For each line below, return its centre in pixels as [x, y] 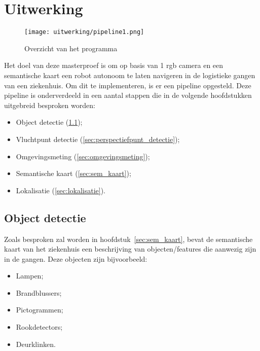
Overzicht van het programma [71, 48]
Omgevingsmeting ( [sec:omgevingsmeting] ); [83, 156]
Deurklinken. [36, 344]
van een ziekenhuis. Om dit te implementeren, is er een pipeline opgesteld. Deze [128, 85]
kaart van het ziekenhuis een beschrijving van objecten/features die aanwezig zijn [130, 249]
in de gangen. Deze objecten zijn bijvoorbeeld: [76, 258]
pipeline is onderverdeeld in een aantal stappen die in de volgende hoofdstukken [128, 95]
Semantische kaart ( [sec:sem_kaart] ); [73, 173]
